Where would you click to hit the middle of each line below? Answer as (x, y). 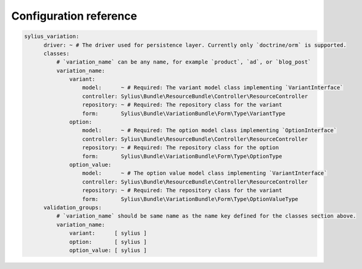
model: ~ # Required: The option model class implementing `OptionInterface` (210, 131)
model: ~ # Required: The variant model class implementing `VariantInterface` (213, 88)
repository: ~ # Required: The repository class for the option (181, 148)
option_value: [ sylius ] (108, 250)
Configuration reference (74, 16)
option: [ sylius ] (108, 242)
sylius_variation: (52, 36)
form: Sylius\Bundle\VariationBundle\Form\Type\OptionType (182, 156)
